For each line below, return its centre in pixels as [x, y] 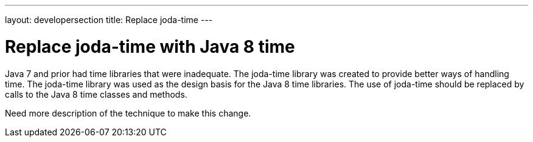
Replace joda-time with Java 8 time [150, 46]
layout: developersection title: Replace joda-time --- [109, 20]
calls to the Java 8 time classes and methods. [96, 94]
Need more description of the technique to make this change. [128, 113]
